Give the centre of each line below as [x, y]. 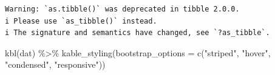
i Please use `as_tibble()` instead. [81, 21]
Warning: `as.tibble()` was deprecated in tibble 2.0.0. [122, 9]
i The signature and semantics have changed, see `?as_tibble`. [137, 33]
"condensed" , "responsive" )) [55, 64]
